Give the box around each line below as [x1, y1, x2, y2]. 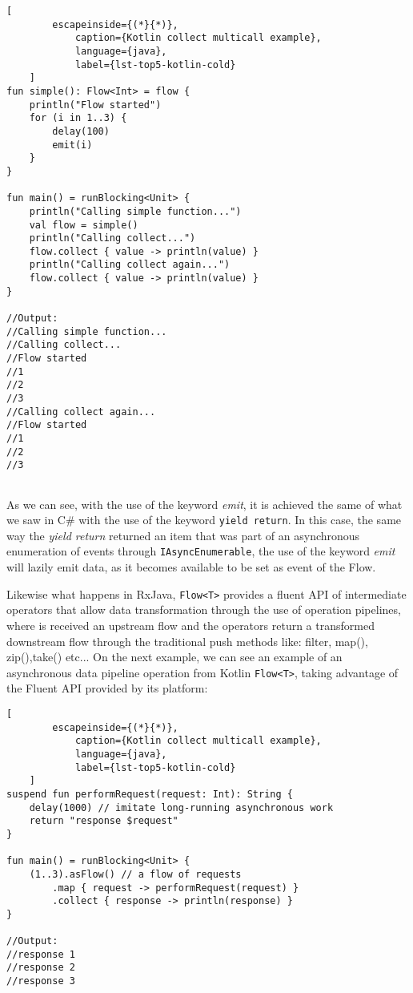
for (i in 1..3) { [29, 112, 127, 124]
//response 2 [6, 962, 75, 974]
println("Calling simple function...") [29, 205, 242, 217]
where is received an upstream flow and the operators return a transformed [6, 616, 375, 633]
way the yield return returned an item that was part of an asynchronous [6, 527, 360, 543]
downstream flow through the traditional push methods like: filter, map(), [6, 632, 368, 649]
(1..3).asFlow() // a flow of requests [29, 868, 242, 880]
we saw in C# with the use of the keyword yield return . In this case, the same [6, 511, 402, 528]
